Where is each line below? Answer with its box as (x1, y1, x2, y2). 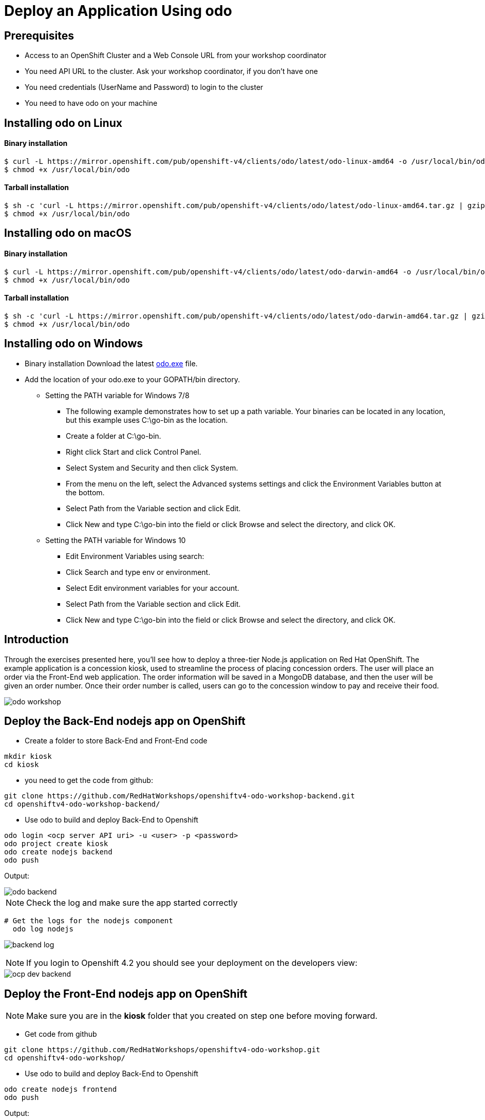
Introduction (4, 633, 69, 646)
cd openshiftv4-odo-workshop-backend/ (4, 800, 160, 809)
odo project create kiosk (4, 839, 108, 848)
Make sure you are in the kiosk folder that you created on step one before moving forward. (26, 1011, 378, 1021)
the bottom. (66, 488, 105, 497)
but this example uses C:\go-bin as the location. (66, 415, 228, 424)
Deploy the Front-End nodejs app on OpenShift (4, 987, 248, 1000)
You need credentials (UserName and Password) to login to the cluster (25, 83, 264, 92)
